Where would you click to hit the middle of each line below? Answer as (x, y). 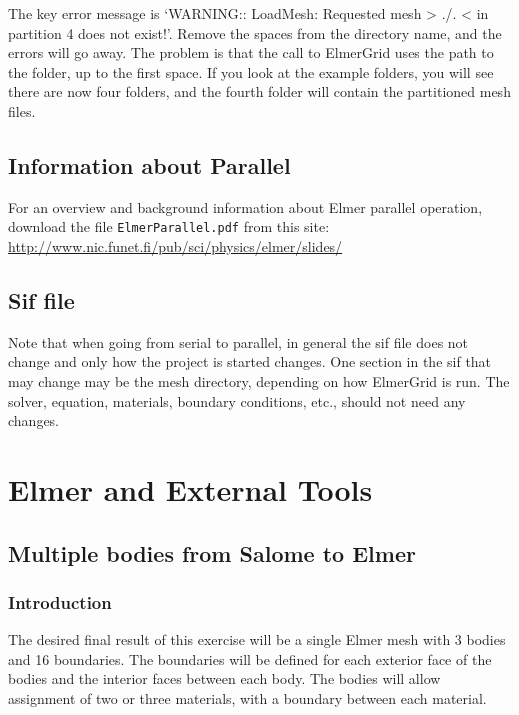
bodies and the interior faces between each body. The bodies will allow (224, 678)
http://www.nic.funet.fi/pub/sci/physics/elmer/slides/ (175, 246)
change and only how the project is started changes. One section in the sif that (250, 361)
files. (22, 110)
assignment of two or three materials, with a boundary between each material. (247, 697)
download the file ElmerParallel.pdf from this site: (169, 226)
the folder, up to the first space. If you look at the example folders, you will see (251, 71)
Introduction (60, 601)
